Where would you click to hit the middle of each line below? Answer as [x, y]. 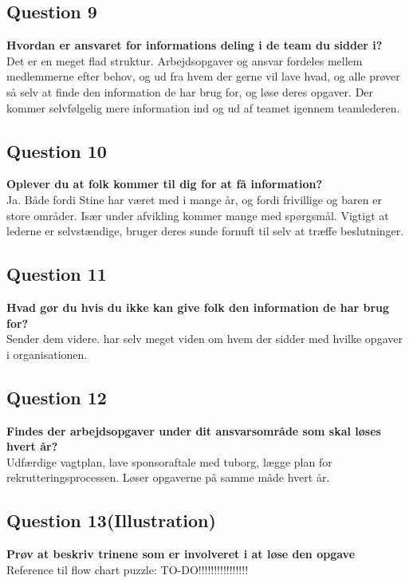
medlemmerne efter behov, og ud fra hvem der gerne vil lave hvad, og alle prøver [203, 76]
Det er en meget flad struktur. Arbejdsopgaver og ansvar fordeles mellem [185, 60]
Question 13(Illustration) [111, 520]
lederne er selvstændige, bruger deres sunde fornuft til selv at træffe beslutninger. [205, 231]
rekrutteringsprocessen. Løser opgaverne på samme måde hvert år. [168, 477]
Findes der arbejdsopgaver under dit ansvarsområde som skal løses [194, 430]
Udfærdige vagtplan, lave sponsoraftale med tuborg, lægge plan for [169, 461]
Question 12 [57, 397]
